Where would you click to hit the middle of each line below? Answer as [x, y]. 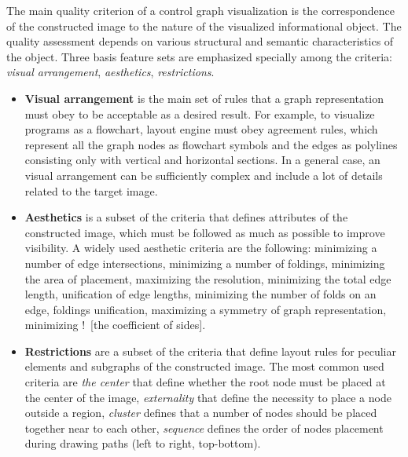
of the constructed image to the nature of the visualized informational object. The [204, 26]
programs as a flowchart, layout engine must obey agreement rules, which [201, 129]
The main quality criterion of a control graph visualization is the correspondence [200, 10]
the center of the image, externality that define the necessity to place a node [208, 397]
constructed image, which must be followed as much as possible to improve [205, 232]
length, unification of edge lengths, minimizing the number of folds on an [200, 294]
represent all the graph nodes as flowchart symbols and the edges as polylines [211, 144]
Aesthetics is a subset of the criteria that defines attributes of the [186, 217]
